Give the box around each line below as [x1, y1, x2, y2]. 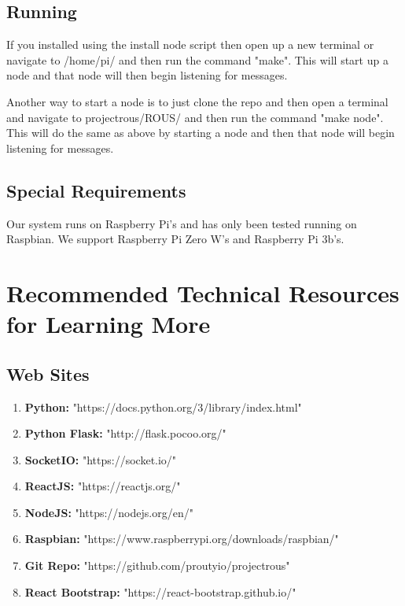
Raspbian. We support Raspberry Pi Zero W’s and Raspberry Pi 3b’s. [6, 231, 344, 247]
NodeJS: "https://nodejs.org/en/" [24, 504, 193, 520]
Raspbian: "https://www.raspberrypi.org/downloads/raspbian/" [24, 530, 339, 547]
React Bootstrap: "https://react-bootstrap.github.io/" [24, 583, 296, 600]
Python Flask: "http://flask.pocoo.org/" [24, 425, 226, 442]
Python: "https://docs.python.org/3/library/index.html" [24, 398, 302, 415]
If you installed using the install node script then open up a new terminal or [6, 36, 374, 53]
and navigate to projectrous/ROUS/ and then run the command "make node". [6, 109, 384, 125]
